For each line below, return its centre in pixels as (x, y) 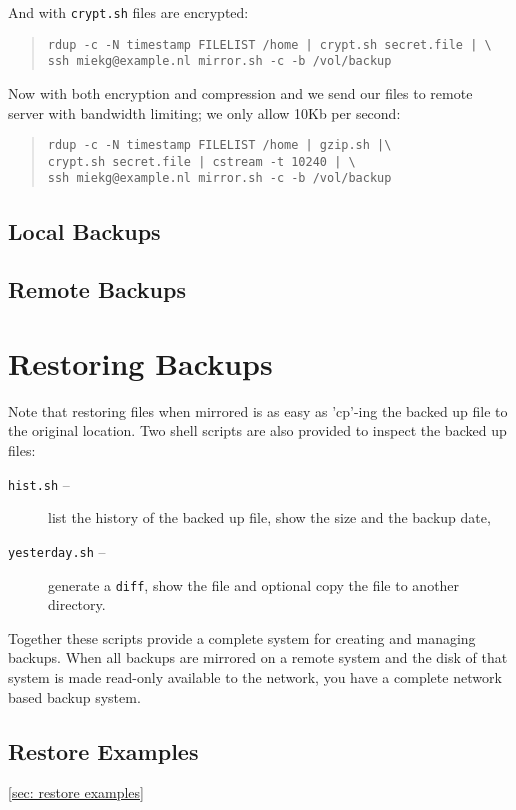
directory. (77, 604)
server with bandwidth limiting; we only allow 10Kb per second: (204, 112)
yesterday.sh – (57, 550)
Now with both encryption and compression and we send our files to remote (240, 92)
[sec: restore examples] (76, 792)
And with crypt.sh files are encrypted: (128, 12)
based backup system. (74, 696)
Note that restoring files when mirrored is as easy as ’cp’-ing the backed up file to (258, 410)
